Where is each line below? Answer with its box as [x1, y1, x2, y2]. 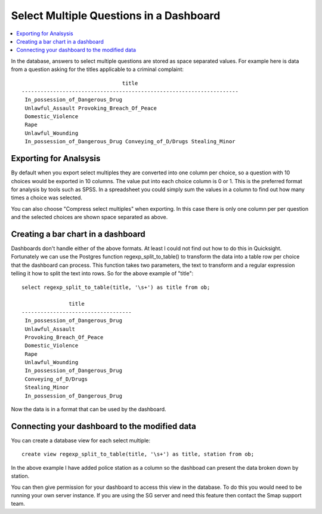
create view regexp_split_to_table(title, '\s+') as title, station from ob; [21, 451, 255, 458]
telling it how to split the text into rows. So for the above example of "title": [11, 270, 194, 277]
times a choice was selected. [11, 194, 83, 201]
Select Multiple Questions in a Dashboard [11, 9, 221, 22]
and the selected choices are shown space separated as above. [11, 214, 168, 221]
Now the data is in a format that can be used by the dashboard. [11, 406, 166, 413]
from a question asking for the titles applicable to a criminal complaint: [11, 66, 184, 73]
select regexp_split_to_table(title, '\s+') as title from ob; [21, 284, 210, 291]
